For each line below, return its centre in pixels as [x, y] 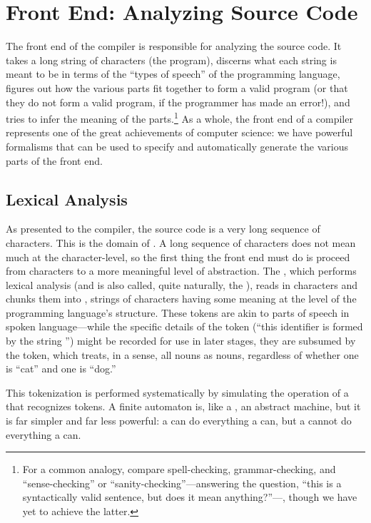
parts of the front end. [54, 160]
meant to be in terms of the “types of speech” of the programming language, [173, 74]
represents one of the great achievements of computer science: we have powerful [179, 132]
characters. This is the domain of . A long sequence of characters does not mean [181, 242]
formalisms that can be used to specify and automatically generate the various [177, 146]
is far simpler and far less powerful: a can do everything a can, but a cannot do [179, 421]
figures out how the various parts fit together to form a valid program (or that [177, 87]
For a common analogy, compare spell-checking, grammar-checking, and [179, 469]
